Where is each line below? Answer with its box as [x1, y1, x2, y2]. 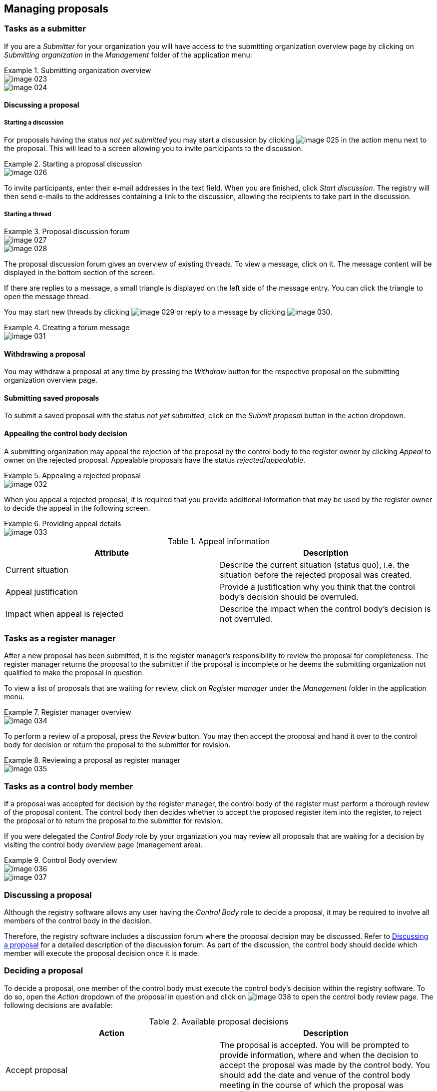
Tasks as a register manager [4, 633, 116, 643]
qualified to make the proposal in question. [4, 668, 144, 677]
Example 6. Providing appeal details [4, 519, 121, 528]
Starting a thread [4, 210, 51, 218]
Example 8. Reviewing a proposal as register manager [4, 756, 181, 765]
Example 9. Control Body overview [4, 856, 117, 865]
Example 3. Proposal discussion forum [4, 227, 130, 236]
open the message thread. [4, 292, 90, 301]
